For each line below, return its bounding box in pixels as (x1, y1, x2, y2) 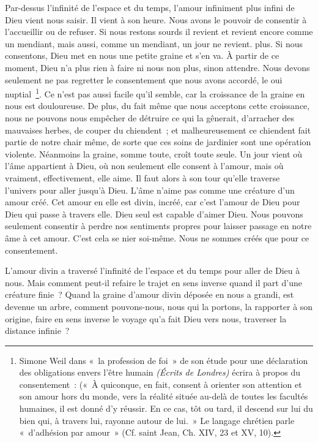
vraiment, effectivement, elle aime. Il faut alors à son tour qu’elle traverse (5, 171, 280, 184)
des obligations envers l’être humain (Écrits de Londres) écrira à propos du (19, 366, 300, 379)
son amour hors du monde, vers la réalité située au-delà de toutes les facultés (19, 390, 308, 403)
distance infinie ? (5, 324, 70, 337)
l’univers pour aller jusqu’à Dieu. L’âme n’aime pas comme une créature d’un (5, 183, 295, 196)
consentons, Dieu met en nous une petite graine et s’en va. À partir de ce (5, 49, 279, 62)
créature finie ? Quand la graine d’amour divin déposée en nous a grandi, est (5, 288, 294, 301)
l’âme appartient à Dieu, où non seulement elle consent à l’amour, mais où (5, 159, 284, 172)
